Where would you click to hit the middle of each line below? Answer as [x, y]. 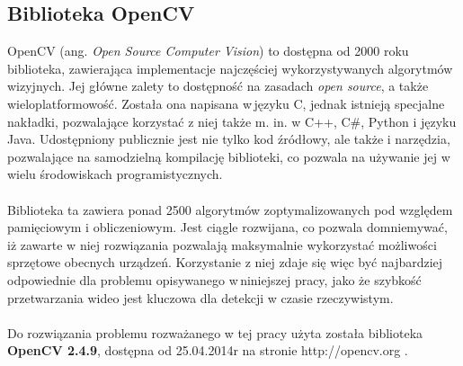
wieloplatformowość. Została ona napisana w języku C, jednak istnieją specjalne [226, 103]
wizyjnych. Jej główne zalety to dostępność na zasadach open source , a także [218, 86]
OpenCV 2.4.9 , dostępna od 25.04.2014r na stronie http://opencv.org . [208, 350]
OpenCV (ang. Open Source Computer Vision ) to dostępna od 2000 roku [208, 51]
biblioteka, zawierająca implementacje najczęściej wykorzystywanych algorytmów [230, 68]
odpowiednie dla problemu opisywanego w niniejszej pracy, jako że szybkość [214, 279]
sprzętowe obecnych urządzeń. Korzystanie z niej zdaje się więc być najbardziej [225, 262]
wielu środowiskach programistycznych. [115, 174]
